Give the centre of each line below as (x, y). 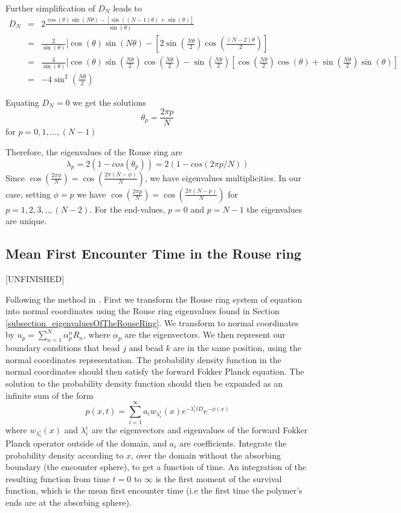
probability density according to (65, 455)
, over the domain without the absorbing (206, 455)
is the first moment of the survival (219, 478)
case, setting (28, 194)
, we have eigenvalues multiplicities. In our (223, 177)
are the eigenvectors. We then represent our (205, 334)
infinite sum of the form (50, 395)
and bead (146, 348)
